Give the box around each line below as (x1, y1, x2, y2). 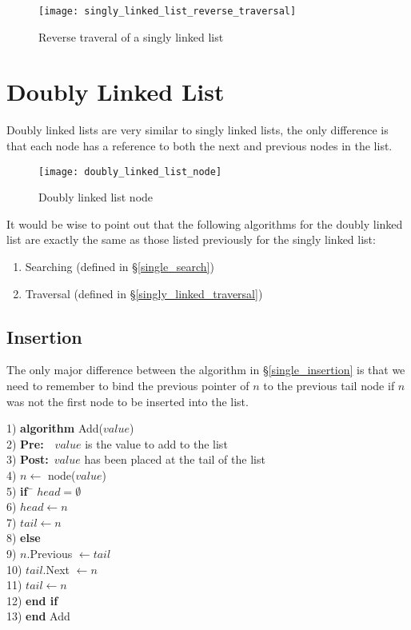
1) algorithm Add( (6, 420, 104, 437)
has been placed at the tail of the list (84, 451, 265, 468)
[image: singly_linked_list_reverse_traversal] (38, 6, 297, 17)
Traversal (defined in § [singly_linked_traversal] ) (25, 285, 263, 301)
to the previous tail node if (263, 377, 395, 393)
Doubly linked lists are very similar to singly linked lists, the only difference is (6, 122, 389, 138)
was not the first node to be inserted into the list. (6, 393, 249, 409)
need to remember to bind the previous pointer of (6, 377, 249, 393)
